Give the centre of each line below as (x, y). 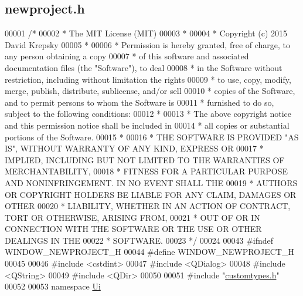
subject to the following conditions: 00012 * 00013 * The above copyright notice (148, 114)
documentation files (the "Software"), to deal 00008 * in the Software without (144, 67)
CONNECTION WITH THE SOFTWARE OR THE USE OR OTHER (133, 229)
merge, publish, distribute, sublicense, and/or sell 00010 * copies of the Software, (150, 91)
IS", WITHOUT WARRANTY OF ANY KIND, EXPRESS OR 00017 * (134, 148)
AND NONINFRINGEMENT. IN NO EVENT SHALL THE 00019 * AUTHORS (151, 182)
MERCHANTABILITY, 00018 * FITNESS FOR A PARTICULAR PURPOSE (147, 171)
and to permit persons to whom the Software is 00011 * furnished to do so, (139, 102)
